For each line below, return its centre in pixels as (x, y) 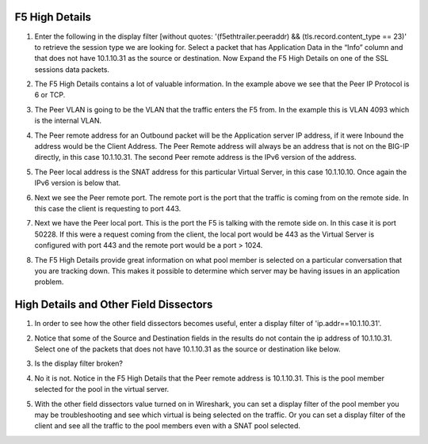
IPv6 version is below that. (78, 183)
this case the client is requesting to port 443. (108, 208)
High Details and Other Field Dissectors (114, 305)
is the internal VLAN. (68, 121)
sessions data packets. (72, 69)
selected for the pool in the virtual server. (102, 389)
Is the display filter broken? (78, 363)
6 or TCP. (50, 95)
